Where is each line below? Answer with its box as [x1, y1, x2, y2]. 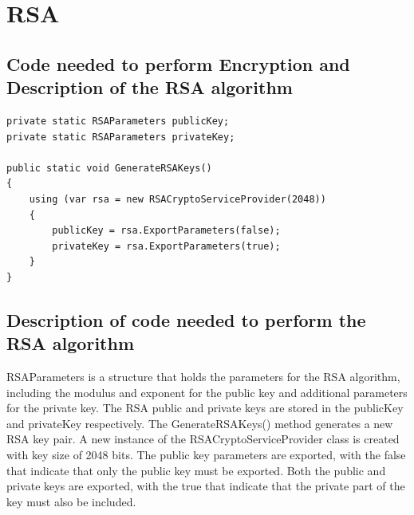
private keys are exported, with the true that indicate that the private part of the [6, 478, 405, 494]
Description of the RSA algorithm [6, 75, 293, 100]
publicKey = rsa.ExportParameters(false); [52, 225, 281, 237]
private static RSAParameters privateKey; [6, 131, 235, 143]
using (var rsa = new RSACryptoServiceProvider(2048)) [29, 193, 326, 205]
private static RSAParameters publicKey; [6, 115, 230, 127]
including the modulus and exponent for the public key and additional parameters [6, 383, 408, 400]
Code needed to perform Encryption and [6, 51, 350, 76]
